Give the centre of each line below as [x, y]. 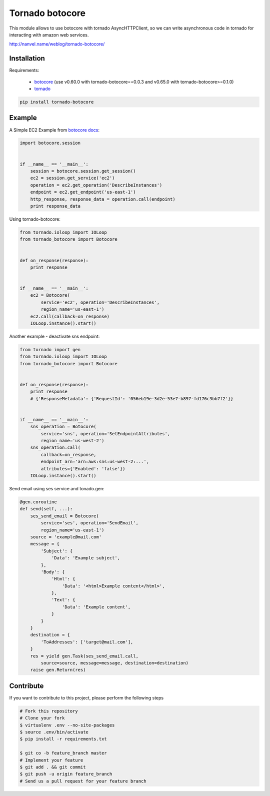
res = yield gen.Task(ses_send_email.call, [84, 656]
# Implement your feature [51, 760]
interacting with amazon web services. [49, 35]
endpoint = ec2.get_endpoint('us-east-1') [83, 192]
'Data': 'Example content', [96, 607]
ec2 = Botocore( [50, 295]
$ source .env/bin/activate [54, 732]
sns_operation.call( [55, 448]
